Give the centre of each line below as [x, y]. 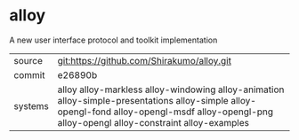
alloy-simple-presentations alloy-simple [143, 100]
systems [31, 105]
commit [29, 74]
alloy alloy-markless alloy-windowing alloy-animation [171, 89]
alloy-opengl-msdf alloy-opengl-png [194, 112]
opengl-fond [85, 112]
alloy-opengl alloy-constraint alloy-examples [153, 122]
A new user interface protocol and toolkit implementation [113, 40]
